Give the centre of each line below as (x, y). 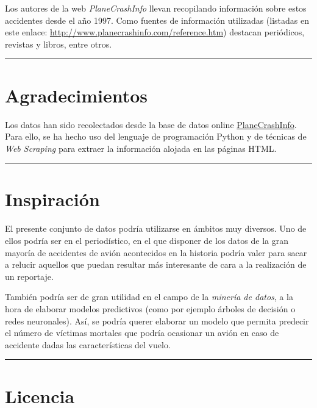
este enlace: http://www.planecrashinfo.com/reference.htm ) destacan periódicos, (155, 32)
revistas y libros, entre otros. (59, 44)
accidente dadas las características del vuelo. (88, 344)
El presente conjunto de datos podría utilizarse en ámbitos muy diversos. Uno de (156, 228)
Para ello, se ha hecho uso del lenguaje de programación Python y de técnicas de (156, 136)
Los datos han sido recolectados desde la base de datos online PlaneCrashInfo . (151, 124)
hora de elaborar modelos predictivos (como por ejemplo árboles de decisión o (150, 308)
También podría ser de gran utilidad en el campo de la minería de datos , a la (149, 297)
